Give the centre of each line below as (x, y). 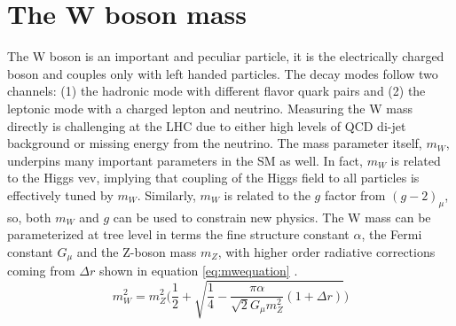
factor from (355, 194)
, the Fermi (392, 234)
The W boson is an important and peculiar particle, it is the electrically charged (226, 56)
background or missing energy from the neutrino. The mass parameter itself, (215, 143)
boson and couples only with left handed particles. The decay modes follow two (223, 73)
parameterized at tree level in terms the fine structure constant (178, 234)
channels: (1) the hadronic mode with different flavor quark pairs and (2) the (216, 91)
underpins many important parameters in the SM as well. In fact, (185, 160)
